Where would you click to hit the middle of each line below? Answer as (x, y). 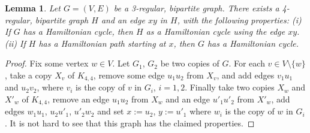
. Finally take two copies (230, 87)
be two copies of (190, 63)
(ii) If (15, 43)
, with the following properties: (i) (239, 19)
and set (111, 111)
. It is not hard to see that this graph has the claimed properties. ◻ (130, 123)
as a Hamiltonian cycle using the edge (216, 31)
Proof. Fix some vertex (47, 63)
